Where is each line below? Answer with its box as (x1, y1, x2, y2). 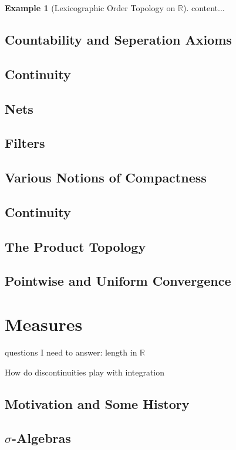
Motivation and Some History (5, 394, 190, 412)
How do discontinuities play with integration (5, 366, 165, 378)
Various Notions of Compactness (5, 168, 207, 187)
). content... (183, 2, 225, 13)
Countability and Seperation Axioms (5, 30, 232, 48)
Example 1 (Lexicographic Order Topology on (5, 2, 176, 13)
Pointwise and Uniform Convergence (5, 272, 231, 290)
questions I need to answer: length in (5, 346, 137, 358)
